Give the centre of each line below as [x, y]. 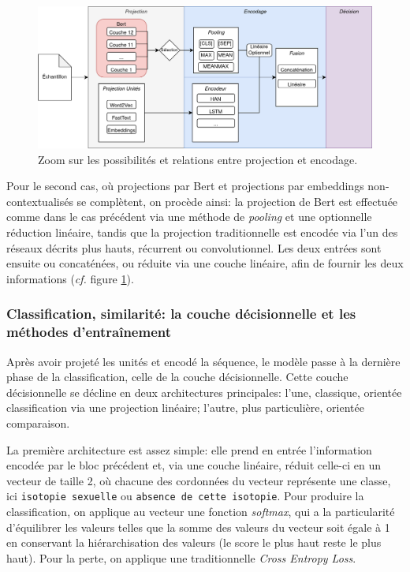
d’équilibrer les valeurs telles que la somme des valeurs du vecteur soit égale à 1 [198, 527]
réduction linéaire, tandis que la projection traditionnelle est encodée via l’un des [202, 232]
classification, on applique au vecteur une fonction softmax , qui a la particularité [201, 511]
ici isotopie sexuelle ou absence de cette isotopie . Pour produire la [185, 496]
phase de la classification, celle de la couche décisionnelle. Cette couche [177, 377]
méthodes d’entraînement [89, 332]
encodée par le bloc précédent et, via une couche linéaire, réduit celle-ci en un [194, 465]
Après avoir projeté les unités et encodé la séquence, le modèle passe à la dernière [203, 361]
